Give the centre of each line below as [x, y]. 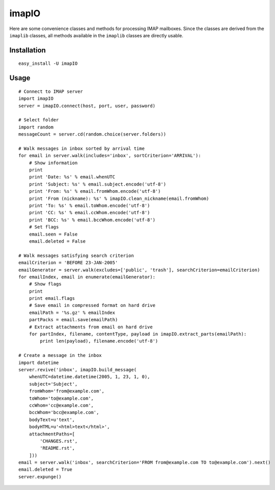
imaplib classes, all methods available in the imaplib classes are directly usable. [96, 35]
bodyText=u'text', [52, 420]
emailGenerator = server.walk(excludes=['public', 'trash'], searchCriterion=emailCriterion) [139, 270]
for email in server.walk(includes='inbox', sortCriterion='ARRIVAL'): [110, 156]
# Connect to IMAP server [51, 91]
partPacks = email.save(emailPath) [73, 320]
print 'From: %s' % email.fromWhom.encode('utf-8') [95, 191]
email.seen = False [53, 234]
